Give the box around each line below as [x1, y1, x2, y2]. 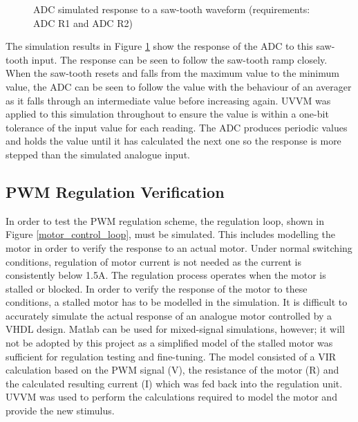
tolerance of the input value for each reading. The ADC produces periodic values [6, 120, 348, 134]
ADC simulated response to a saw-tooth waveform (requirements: [33, 2, 310, 16]
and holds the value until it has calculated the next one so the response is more [6, 134, 341, 148]
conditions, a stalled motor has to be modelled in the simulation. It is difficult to [6, 295, 348, 309]
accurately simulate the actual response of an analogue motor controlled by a [6, 308, 332, 322]
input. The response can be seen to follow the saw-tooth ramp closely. [31, 52, 328, 66]
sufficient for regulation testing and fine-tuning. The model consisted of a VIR [6, 349, 337, 363]
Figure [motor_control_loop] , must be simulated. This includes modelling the [6, 227, 336, 241]
